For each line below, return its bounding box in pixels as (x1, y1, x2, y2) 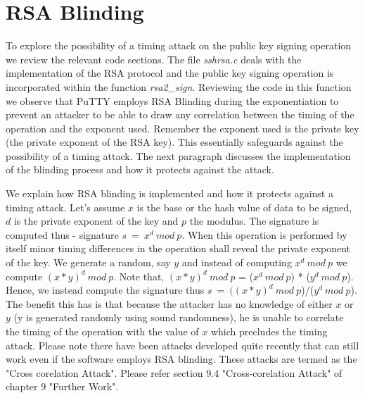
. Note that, (113, 268, 165, 283)
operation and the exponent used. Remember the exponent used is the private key (6, 120, 359, 135)
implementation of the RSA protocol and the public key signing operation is (6, 66, 334, 80)
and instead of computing (181, 255, 292, 270)
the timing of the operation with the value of (6, 324, 199, 338)
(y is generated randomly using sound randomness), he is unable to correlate (13, 310, 344, 325)
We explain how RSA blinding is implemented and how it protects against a (6, 186, 333, 201)
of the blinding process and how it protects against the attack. (6, 162, 274, 177)
